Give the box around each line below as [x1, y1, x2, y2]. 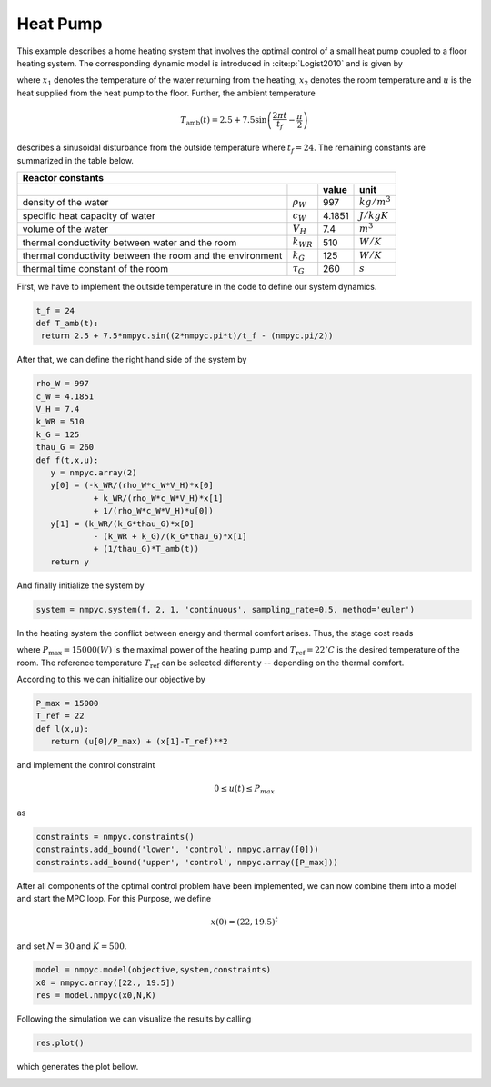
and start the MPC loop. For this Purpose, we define [16, 893, 212, 903]
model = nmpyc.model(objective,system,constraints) [35, 964, 272, 975]
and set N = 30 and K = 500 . [16, 941, 127, 952]
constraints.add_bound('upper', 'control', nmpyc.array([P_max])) [35, 857, 338, 867]
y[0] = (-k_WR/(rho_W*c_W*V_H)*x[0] [50, 480, 214, 491]
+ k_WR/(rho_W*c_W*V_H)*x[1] [93, 493, 224, 504]
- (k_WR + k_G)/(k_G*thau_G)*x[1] [93, 532, 247, 541]
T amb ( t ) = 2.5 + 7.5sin [180, 115, 267, 127]
